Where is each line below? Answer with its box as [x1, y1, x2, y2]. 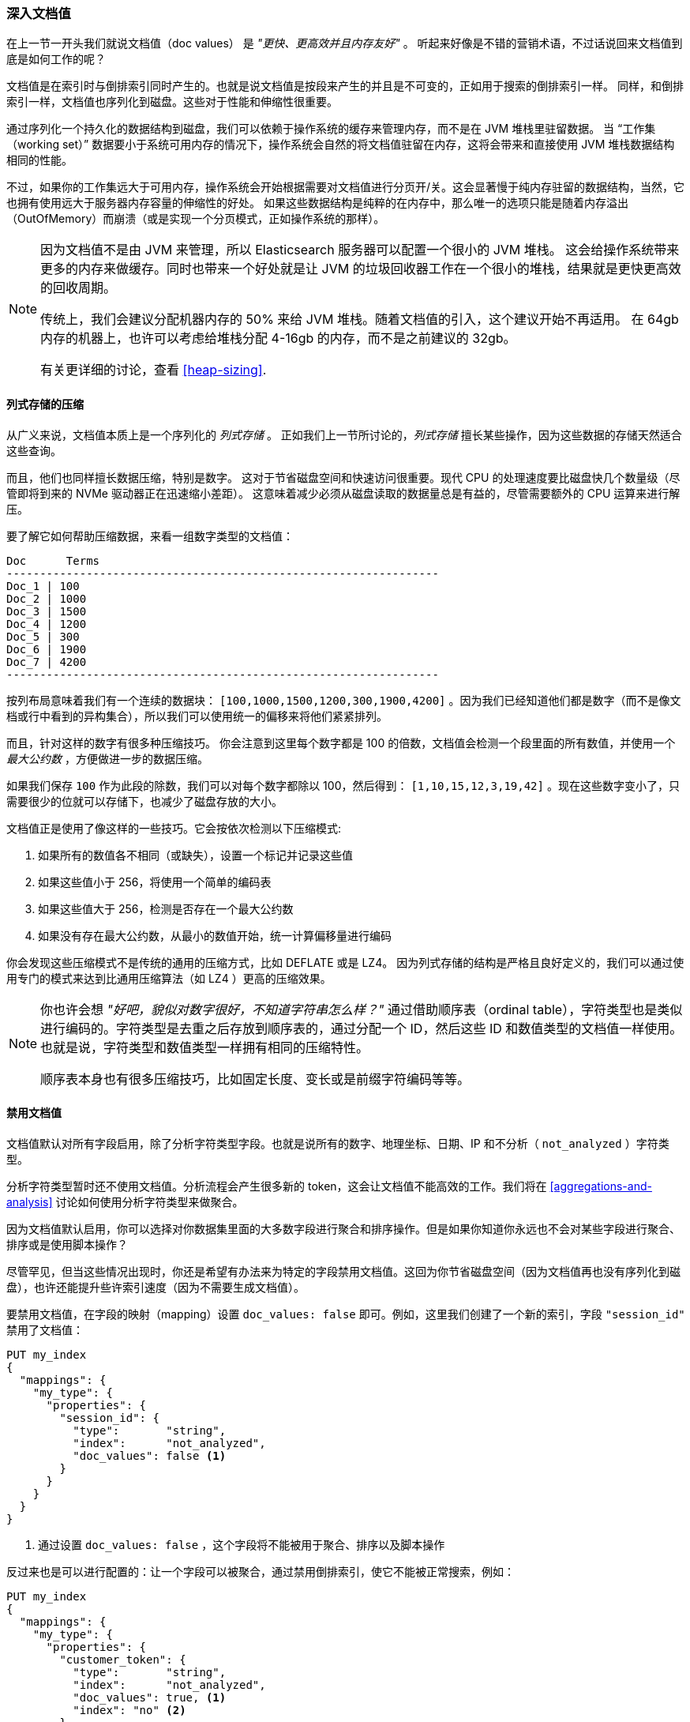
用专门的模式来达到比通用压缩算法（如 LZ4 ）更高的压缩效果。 [6, 971, 332, 985]
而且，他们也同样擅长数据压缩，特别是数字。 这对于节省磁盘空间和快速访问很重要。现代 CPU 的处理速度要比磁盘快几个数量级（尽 [6, 470, 681, 484]
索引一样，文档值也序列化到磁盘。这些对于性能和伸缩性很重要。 [6, 95, 338, 109]
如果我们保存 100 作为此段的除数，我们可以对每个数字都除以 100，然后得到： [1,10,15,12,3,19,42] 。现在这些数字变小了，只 [6, 778, 680, 792]
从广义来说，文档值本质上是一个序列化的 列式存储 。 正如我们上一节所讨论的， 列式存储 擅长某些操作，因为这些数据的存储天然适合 [6, 427, 682, 442]
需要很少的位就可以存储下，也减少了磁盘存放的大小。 [6, 794, 283, 808]
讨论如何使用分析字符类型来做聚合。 [55, 1194, 244, 1209]
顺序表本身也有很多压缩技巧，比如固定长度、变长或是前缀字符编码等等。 [40, 1070, 471, 1087]
